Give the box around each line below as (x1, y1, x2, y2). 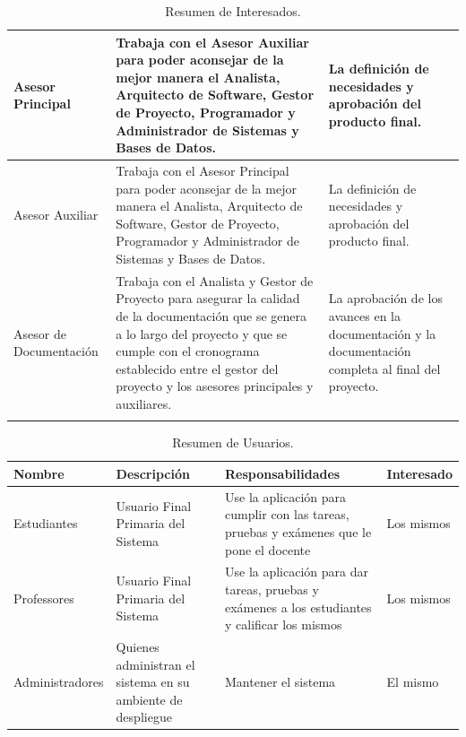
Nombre (13, 464, 65, 482)
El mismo (386, 672, 439, 691)
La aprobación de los (328, 289, 443, 308)
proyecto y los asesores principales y (116, 377, 314, 395)
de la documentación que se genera (116, 307, 307, 325)
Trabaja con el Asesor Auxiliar (116, 32, 309, 51)
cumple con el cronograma (116, 342, 260, 360)
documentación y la (328, 324, 436, 342)
